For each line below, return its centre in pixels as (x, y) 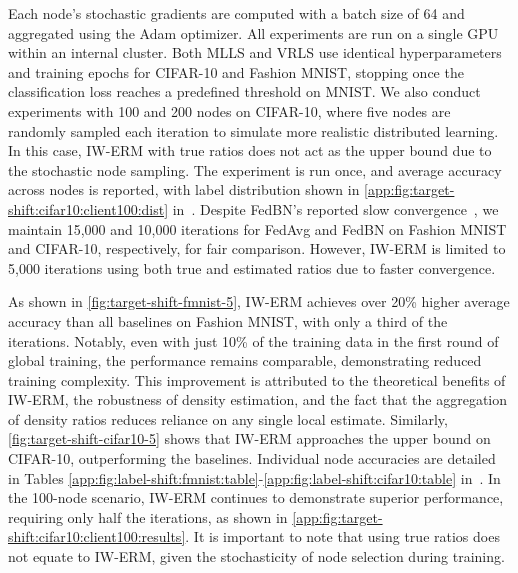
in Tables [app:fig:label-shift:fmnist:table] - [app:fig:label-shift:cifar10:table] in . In (254, 477)
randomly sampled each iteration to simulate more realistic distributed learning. (253, 130)
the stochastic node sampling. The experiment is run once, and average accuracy (255, 169)
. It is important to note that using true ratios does (342, 536)
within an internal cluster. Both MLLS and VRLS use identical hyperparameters (255, 52)
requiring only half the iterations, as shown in (148, 516)
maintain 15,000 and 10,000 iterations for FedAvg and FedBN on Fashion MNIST (257, 228)
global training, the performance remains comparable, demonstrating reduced (245, 360)
